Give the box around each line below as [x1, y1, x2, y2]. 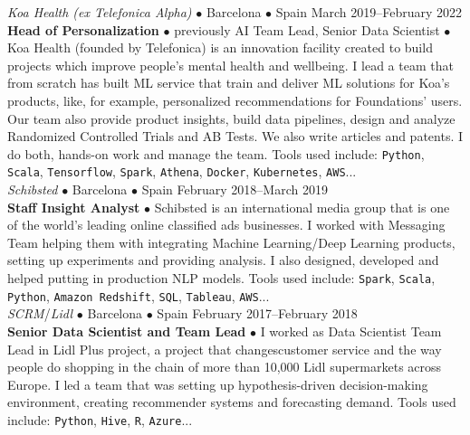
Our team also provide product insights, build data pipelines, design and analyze [7, 109, 456, 128]
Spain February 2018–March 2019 [141, 180, 328, 199]
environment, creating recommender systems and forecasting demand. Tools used [7, 392, 456, 411]
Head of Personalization [7, 20, 159, 39]
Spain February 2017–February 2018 [157, 304, 358, 323]
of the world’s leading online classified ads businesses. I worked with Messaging [7, 215, 446, 234]
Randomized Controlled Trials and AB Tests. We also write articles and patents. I [7, 127, 464, 146]
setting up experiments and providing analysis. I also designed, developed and [7, 251, 439, 270]
